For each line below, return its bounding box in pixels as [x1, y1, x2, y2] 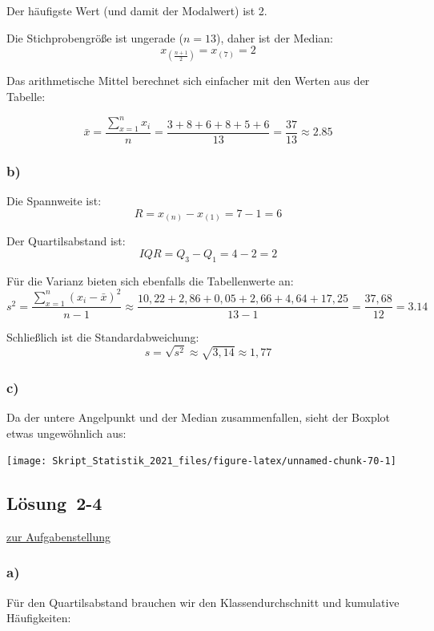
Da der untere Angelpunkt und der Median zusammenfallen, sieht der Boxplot [6, 408, 391, 425]
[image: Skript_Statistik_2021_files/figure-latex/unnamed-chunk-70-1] [6, 455, 396, 467]
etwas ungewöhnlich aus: [6, 424, 127, 441]
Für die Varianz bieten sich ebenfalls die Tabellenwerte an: [6, 272, 294, 289]
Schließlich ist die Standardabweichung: [6, 328, 199, 345]
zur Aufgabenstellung [6, 528, 111, 544]
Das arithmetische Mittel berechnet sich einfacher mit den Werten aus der [6, 72, 370, 89]
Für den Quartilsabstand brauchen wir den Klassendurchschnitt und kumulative [6, 593, 400, 610]
